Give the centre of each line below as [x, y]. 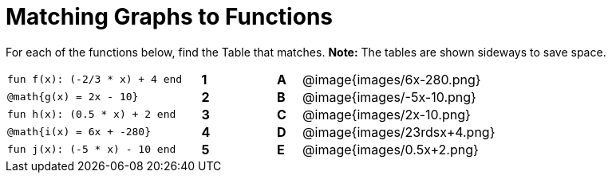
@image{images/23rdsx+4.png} [399, 132]
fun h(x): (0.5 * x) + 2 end [92, 115]
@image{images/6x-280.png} [392, 79]
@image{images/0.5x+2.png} [391, 149]
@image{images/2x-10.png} [387, 114]
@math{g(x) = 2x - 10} [73, 97]
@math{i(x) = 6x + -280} [79, 132]
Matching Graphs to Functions [169, 17]
